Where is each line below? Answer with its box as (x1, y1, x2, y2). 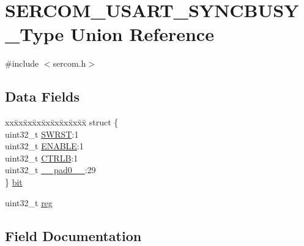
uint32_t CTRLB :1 (5, 151, 78, 164)
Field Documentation (5, 226, 142, 245)
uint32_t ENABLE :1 (5, 140, 84, 152)
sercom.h (53, 57, 86, 70)
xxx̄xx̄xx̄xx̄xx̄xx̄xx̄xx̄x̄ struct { (5, 116, 119, 129)
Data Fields (5, 87, 80, 106)
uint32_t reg (5, 196, 53, 209)
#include (5, 57, 39, 70)
